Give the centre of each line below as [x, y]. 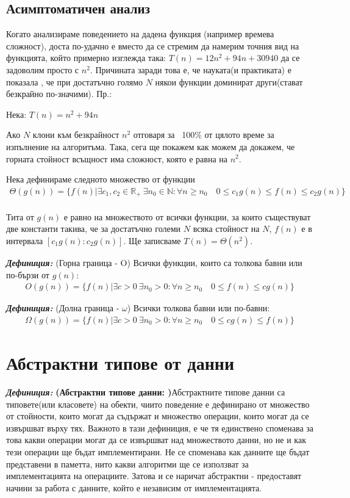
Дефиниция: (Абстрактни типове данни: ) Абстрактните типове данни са [146, 392]
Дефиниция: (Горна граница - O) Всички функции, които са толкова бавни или [154, 262]
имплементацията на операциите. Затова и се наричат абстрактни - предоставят [154, 476]
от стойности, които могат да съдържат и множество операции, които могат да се [158, 416]
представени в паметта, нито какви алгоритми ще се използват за [127, 464]
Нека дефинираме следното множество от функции [101, 179]
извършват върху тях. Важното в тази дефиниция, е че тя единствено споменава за [160, 428]
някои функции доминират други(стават [229, 81]
